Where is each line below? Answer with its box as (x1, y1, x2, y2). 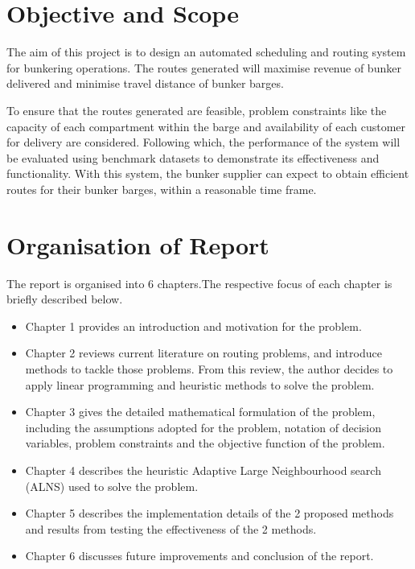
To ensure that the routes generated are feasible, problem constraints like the (6, 101, 387, 118)
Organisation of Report (6, 228, 269, 261)
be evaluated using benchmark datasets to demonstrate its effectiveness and (6, 149, 380, 166)
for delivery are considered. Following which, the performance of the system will (6, 134, 401, 150)
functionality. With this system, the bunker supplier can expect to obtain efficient (6, 165, 409, 182)
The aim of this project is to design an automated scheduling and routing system (6, 43, 406, 60)
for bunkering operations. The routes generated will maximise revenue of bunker (6, 59, 401, 76)
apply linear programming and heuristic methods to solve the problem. (25, 376, 375, 393)
